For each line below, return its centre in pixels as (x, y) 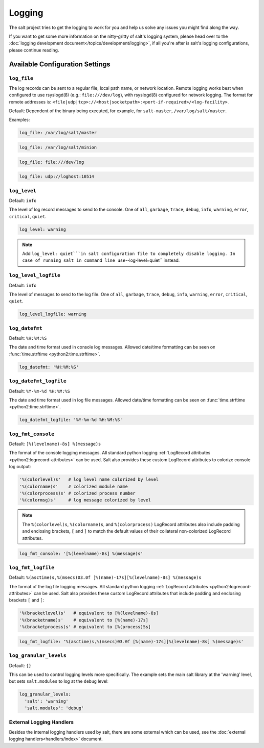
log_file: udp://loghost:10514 (57, 177)
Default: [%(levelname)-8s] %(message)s (55, 444)
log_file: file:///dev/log (52, 162)
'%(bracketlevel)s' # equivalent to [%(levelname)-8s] (89, 613)
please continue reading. (34, 50)
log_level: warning (43, 229)
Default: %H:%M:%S (28, 338)
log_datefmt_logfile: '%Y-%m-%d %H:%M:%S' (71, 420)
